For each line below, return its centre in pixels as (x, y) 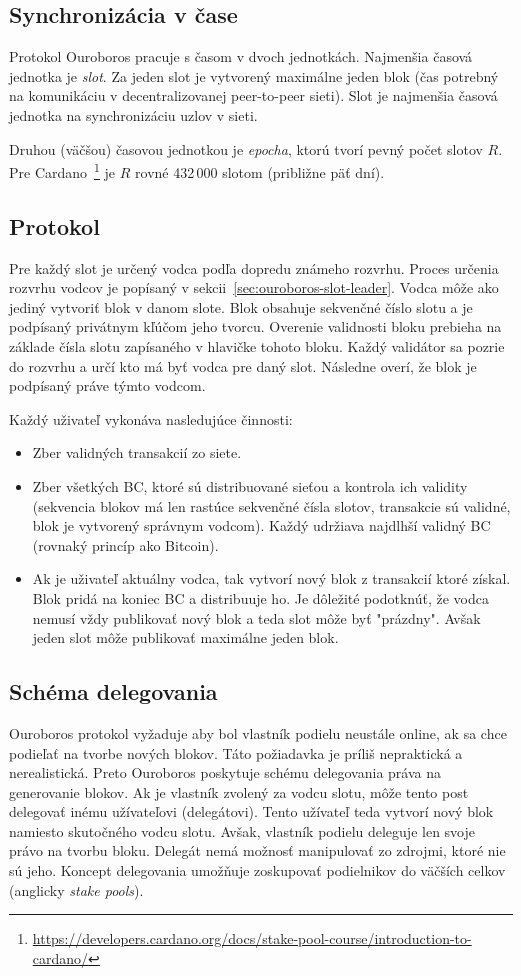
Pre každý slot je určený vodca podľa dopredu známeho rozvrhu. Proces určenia (254, 267)
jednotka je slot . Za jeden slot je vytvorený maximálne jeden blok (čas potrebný (254, 75)
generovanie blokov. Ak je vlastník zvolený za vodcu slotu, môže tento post (239, 791)
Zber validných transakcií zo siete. (137, 452)
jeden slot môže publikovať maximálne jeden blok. (185, 637)
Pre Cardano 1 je (62, 170)
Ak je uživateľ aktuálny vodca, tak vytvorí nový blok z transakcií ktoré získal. (271, 578)
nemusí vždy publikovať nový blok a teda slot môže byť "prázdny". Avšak (256, 617)
